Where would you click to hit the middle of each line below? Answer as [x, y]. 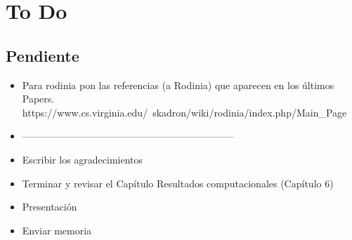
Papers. [38, 99]
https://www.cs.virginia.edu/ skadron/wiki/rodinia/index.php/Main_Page [184, 112]
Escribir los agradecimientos [83, 159]
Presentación [50, 207]
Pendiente [43, 55]
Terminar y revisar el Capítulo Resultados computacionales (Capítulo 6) [178, 183]
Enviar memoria [57, 230]
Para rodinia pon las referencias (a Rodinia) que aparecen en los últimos [178, 85]
